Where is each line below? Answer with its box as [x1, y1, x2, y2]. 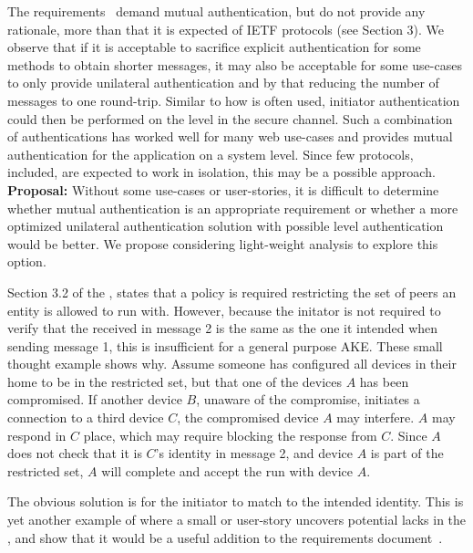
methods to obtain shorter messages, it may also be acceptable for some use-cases [7, 55, 462, 74]
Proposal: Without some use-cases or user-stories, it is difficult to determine [7, 180, 439, 199]
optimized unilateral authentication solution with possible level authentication [7, 216, 444, 235]
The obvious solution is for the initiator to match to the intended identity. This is [7, 492, 464, 511]
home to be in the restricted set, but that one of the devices [7, 371, 342, 391]
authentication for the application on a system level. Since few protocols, [7, 144, 414, 163]
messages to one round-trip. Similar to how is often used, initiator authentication [7, 90, 460, 110]
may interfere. [336, 408, 415, 427]
